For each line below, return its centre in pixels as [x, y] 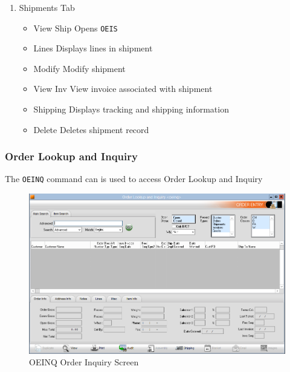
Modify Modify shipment [79, 68]
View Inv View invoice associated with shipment [123, 89]
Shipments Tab [47, 7]
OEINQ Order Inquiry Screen [84, 362]
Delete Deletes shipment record [91, 129]
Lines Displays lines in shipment [93, 48]
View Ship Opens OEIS [76, 28]
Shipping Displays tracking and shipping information [131, 109]
